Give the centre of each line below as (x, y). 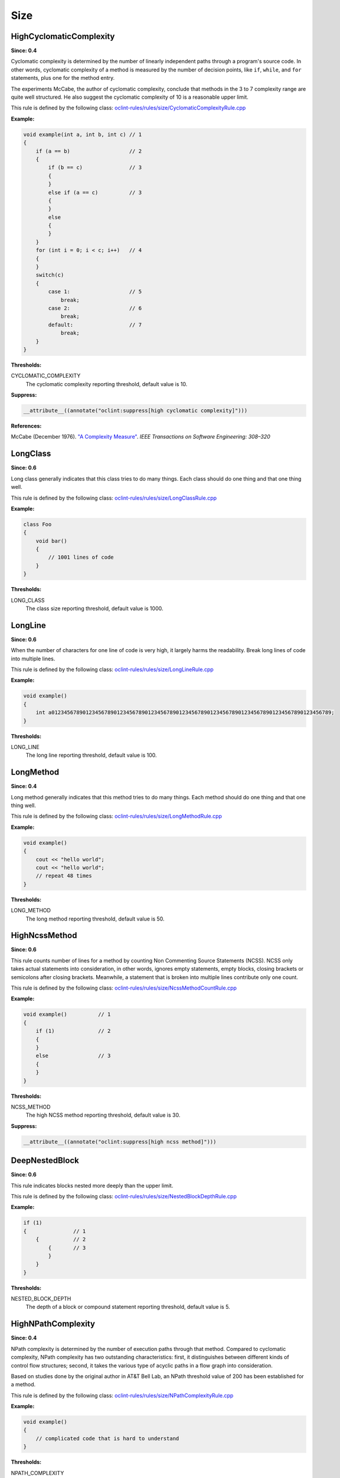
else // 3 (73, 1056)
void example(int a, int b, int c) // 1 (82, 134)
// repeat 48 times (64, 876)
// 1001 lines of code (81, 558)
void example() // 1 (67, 1014)
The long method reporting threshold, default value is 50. (95, 919)
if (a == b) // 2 (89, 151)
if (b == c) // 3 (95, 168)
